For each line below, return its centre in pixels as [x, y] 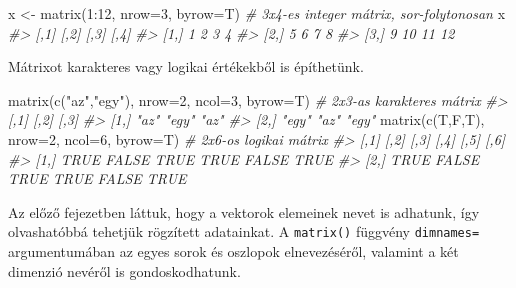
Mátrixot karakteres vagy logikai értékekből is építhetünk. [186, 66]
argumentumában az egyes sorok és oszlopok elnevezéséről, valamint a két [233, 251]
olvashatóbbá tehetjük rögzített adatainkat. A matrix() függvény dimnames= [244, 231]
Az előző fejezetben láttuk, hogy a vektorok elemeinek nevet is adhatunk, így [244, 211]
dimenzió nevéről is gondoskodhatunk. [124, 270]
